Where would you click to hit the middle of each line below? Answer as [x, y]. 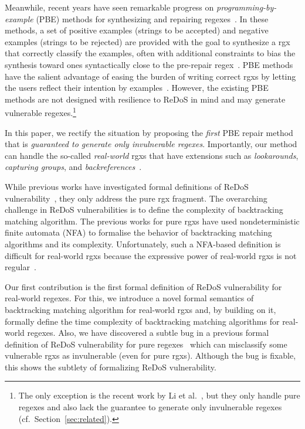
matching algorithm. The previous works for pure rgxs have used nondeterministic [152, 221]
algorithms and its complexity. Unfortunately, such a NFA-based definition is [143, 244]
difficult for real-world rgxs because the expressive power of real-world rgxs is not [151, 255]
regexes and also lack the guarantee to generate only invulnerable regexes [150, 407]
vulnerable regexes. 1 [40, 112]
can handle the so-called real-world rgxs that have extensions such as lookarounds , [152, 155]
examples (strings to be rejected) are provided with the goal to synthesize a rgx [148, 41]
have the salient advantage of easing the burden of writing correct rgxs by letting [150, 76]
